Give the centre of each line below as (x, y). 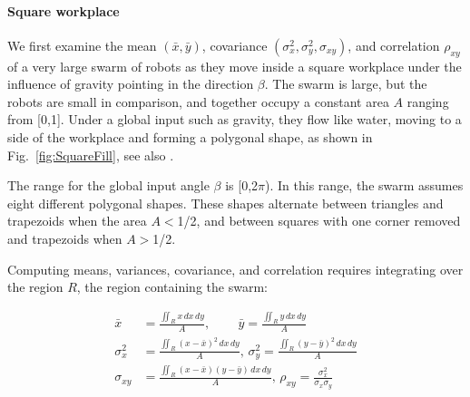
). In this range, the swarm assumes (364, 185)
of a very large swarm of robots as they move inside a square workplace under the (235, 66)
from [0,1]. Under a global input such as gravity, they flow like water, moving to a (235, 119)
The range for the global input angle (108, 185)
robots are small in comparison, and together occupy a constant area (198, 101)
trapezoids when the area (77, 221)
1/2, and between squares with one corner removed (319, 221)
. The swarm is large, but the (346, 84)
